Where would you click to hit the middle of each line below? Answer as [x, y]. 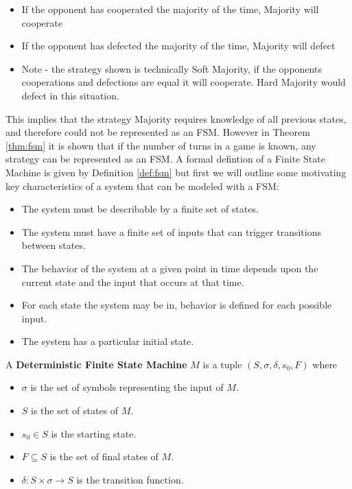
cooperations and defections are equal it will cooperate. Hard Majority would [184, 82]
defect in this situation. [70, 95]
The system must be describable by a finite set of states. [140, 209]
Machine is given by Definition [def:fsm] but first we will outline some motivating [176, 172]
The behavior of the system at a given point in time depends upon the [170, 268]
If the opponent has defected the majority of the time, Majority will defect [178, 46]
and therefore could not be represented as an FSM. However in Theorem [158, 132]
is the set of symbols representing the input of [127, 387]
